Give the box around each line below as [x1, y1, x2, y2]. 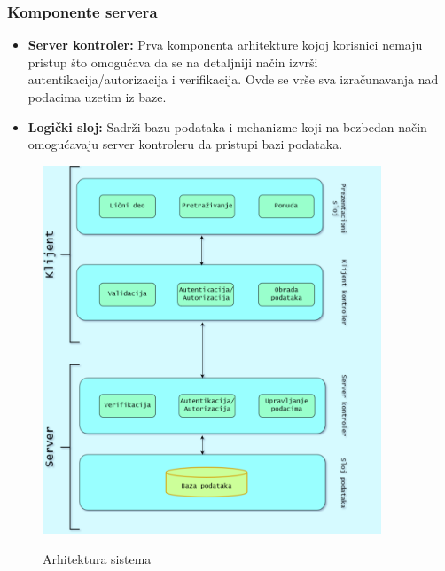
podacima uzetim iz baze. [27, 88, 167, 106]
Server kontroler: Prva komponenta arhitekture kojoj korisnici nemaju [27, 35, 423, 54]
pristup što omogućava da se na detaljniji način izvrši [27, 52, 318, 71]
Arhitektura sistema [43, 549, 152, 567]
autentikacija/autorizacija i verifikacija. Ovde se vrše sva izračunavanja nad [27, 70, 439, 89]
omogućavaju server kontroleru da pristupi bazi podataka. [27, 135, 343, 153]
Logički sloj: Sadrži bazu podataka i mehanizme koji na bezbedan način [27, 117, 427, 136]
